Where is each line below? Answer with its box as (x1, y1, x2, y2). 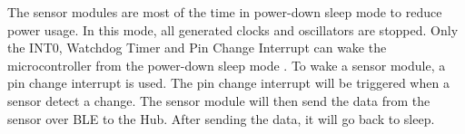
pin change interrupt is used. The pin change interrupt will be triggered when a (7, 73, 450, 92)
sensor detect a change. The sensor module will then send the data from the (7, 91, 430, 110)
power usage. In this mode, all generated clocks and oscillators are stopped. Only (7, 20, 459, 39)
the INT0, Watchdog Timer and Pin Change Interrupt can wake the (7, 38, 387, 57)
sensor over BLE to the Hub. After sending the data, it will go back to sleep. (7, 109, 435, 128)
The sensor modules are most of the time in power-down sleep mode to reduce (7, 3, 442, 21)
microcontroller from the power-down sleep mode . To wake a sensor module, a (7, 55, 446, 74)
